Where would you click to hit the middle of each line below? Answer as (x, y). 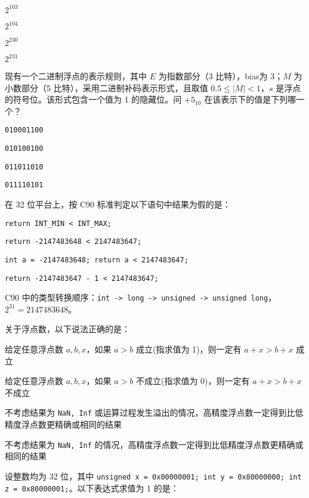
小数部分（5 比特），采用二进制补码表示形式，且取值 (106, 87)
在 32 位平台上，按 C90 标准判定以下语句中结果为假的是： (118, 204)
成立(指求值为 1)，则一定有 (189, 349)
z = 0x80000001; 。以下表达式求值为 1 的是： (92, 488)
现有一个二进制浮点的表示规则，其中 (76, 76)
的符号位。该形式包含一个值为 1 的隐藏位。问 (93, 99)
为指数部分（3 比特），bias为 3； (221, 76)
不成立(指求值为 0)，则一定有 (193, 381)
